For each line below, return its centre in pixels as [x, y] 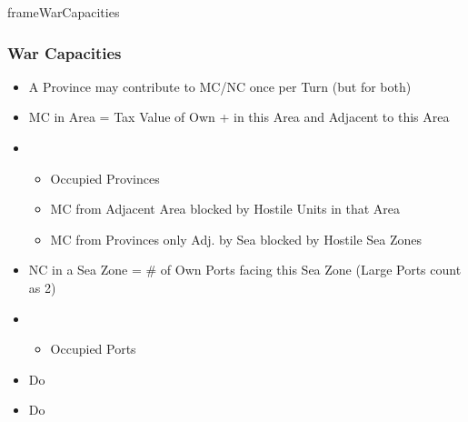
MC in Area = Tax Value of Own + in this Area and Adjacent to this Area [239, 117]
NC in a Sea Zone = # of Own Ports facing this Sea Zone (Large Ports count [245, 270]
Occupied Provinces [105, 178]
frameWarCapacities [64, 12]
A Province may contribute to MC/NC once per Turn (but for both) [220, 86]
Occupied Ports [93, 349]
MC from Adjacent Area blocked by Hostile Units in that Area [225, 209]
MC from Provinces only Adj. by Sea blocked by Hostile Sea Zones [236, 239]
